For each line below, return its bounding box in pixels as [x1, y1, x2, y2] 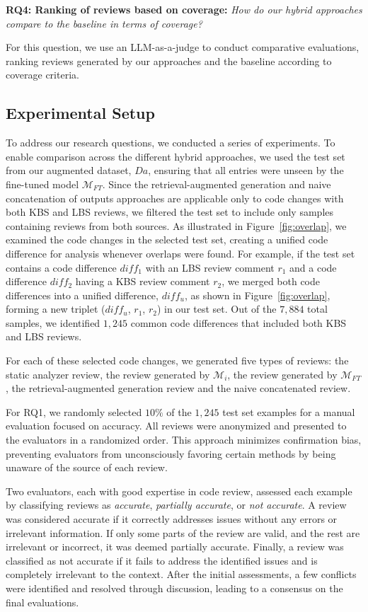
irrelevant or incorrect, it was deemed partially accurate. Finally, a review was [6, 539, 344, 554]
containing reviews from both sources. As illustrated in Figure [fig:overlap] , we [6, 218, 347, 233]
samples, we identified [6, 315, 100, 330]
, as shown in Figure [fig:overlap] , [184, 287, 330, 302]
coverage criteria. [6, 67, 79, 82]
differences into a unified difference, [6, 287, 159, 302]
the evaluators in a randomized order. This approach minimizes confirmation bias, [6, 432, 362, 447]
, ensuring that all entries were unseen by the [148, 163, 344, 178]
